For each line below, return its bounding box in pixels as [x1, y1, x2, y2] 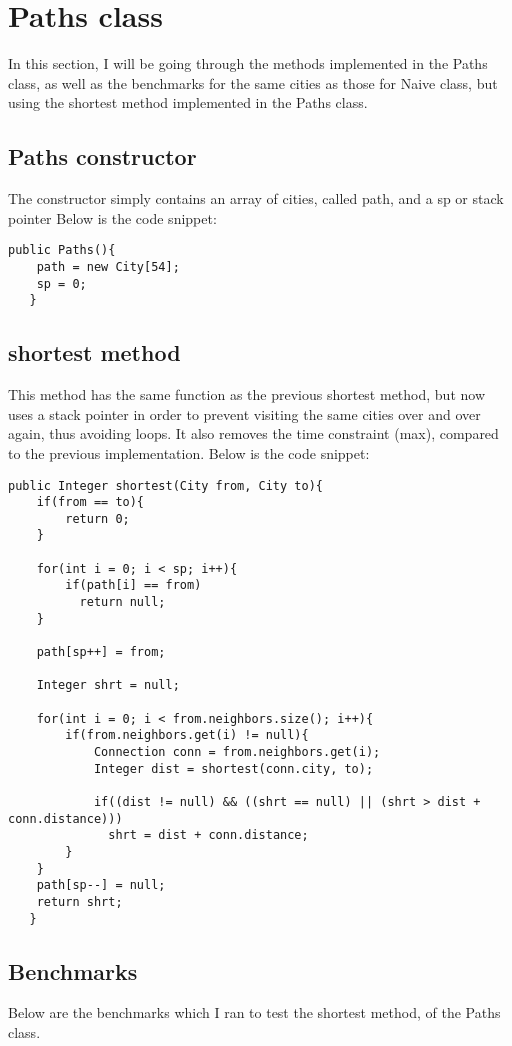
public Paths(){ [8, 243, 116, 258]
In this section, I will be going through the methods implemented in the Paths [8, 53, 488, 74]
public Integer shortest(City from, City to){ [8, 478, 323, 493]
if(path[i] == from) [65, 578, 202, 593]
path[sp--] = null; [36, 878, 166, 893]
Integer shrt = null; [36, 678, 180, 693]
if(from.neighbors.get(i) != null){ [65, 728, 309, 743]
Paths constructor [8, 141, 197, 172]
